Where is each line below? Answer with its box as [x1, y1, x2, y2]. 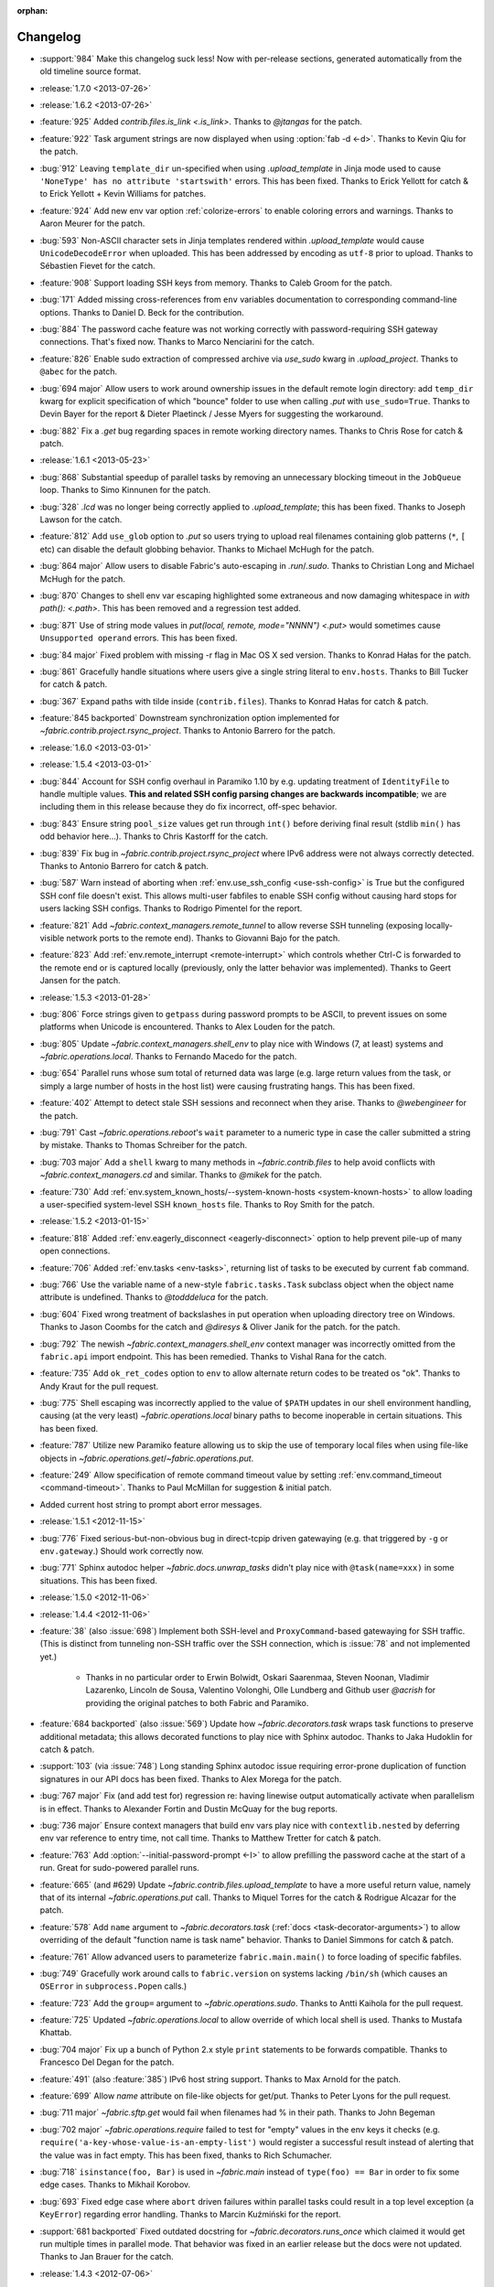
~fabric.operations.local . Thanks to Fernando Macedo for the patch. [39, 1051, 297, 1062]
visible [39, 932, 65, 943]
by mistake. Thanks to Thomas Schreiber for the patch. [39, 1140, 248, 1151]
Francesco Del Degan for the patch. [39, 2056, 175, 2067]
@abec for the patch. [39, 366, 118, 377]
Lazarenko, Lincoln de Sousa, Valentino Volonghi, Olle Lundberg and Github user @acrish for [85, 1684, 436, 1696]
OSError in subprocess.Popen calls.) [39, 1981, 188, 1992]
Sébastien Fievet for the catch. [39, 261, 156, 272]
